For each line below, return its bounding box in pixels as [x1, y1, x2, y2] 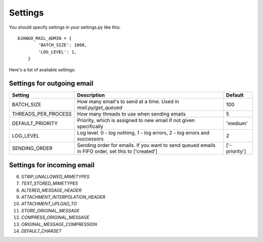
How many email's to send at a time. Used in [77, 98, 179, 105]
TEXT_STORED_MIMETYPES [21, 180, 78, 187]
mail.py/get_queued [77, 104, 123, 111]
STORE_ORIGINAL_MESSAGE [21, 207, 80, 213]
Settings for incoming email [9, 161, 94, 169]
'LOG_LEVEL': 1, [38, 49, 77, 54]
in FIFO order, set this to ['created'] [77, 148, 158, 155]
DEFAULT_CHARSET [21, 228, 62, 234]
